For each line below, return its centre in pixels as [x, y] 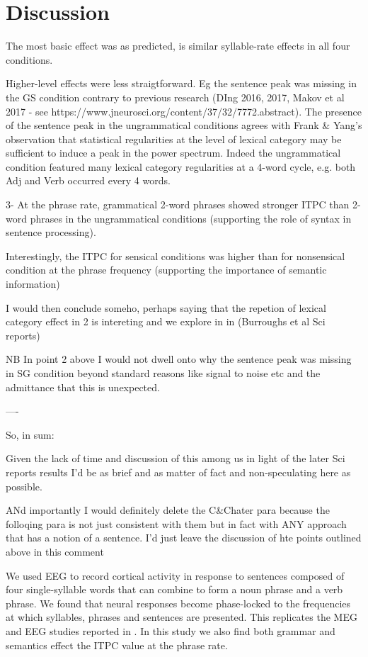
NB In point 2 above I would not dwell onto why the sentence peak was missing [179, 359]
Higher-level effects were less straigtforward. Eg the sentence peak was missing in [181, 83]
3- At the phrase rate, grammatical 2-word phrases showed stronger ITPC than [178, 204]
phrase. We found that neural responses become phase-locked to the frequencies [178, 603]
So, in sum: [30, 434]
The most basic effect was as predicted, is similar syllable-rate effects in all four [178, 46]
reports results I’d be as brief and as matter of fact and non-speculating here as [178, 472]
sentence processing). [51, 232]
